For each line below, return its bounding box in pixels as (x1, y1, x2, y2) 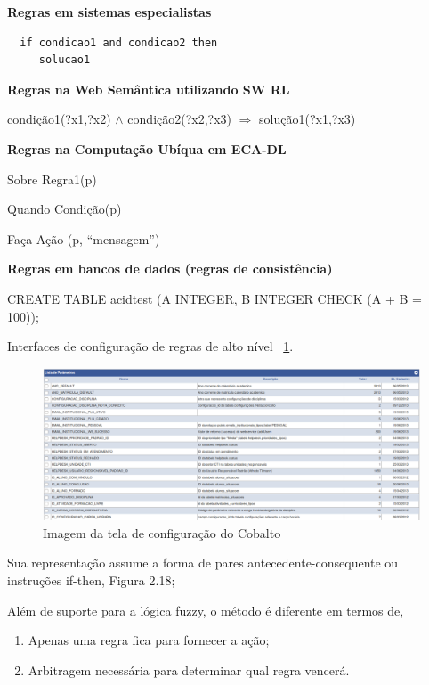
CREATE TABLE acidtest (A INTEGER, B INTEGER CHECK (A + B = (7, 289, 422, 307)
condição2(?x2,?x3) (127, 110, 232, 128)
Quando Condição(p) (7, 200, 122, 218)
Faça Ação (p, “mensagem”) (7, 229, 160, 248)
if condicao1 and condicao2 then (20, 36, 218, 49)
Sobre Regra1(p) (7, 169, 97, 188)
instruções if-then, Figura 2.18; (7, 570, 175, 589)
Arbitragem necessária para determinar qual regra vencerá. (28, 660, 350, 679)
